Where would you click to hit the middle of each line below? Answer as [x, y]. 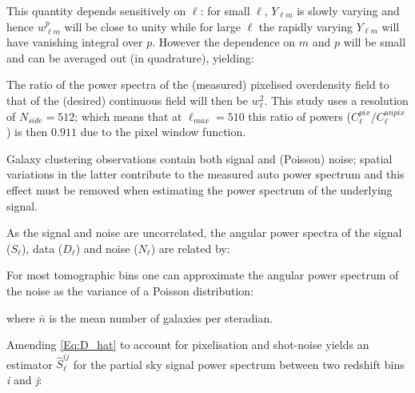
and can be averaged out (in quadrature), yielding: [130, 57]
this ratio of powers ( [299, 116]
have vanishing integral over [75, 42]
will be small [375, 42]
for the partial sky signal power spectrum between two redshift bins [239, 364]
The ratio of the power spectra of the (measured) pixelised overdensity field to [198, 84]
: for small [225, 10]
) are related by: [190, 248]
